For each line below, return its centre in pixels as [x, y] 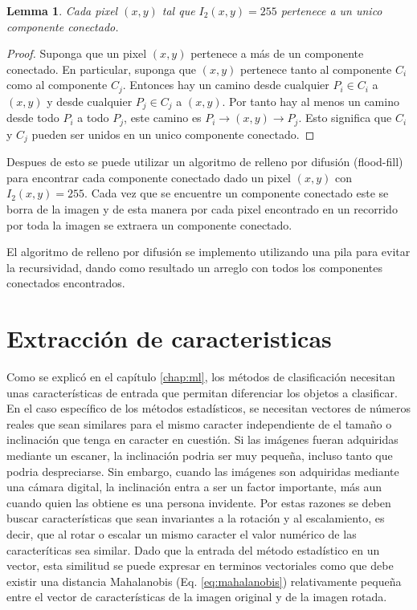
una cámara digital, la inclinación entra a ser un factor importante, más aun [194, 487]
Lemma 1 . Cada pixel [62, 10]
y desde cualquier [90, 101]
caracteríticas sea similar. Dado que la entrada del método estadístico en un [193, 549]
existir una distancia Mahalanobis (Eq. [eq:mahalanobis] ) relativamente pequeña [204, 581]
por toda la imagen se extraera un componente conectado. [149, 224]
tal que [178, 10]
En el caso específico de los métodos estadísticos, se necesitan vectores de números [209, 408]
